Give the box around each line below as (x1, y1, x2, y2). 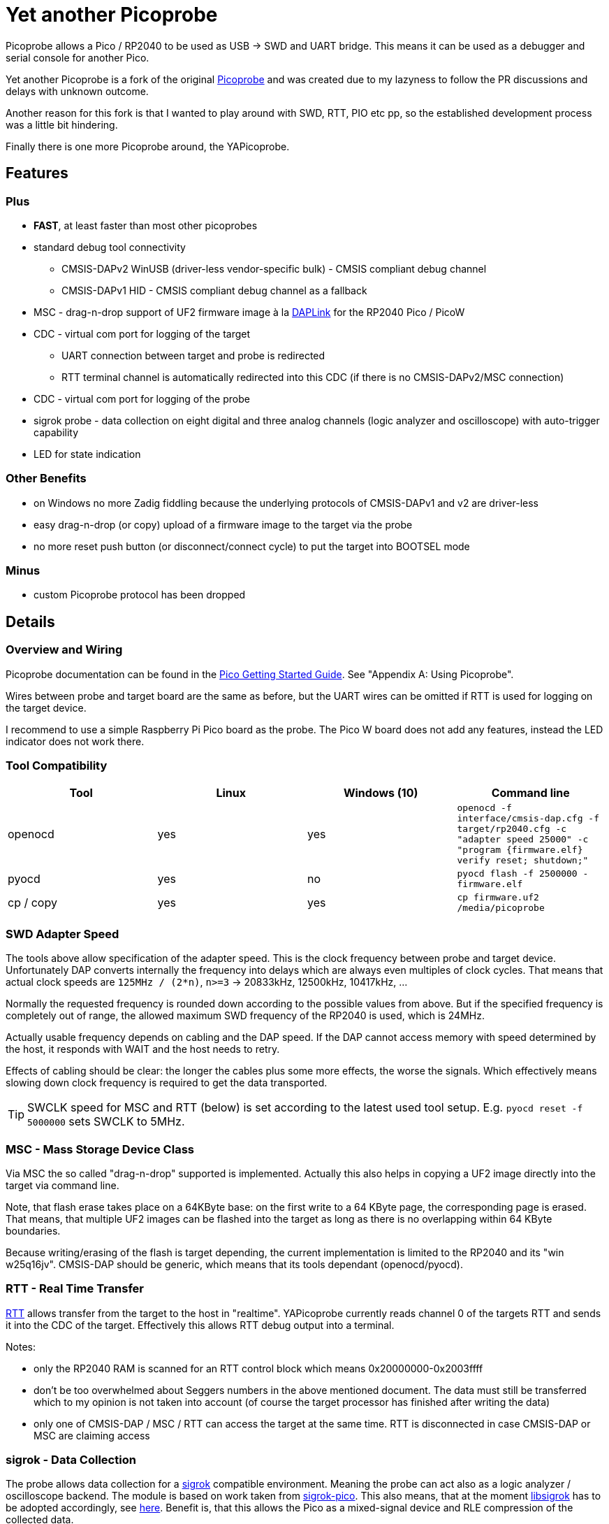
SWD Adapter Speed (6, 926, 119, 941)
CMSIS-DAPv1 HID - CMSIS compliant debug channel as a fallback (61, 284, 367, 296)
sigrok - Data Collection (6, 1453, 136, 1467)
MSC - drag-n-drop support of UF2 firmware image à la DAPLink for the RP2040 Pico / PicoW (34, 305, 465, 318)
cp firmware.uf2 (457, 892, 539, 903)
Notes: (6, 1340, 36, 1353)
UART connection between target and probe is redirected (61, 349, 325, 361)
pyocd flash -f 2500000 (457, 868, 578, 879)
